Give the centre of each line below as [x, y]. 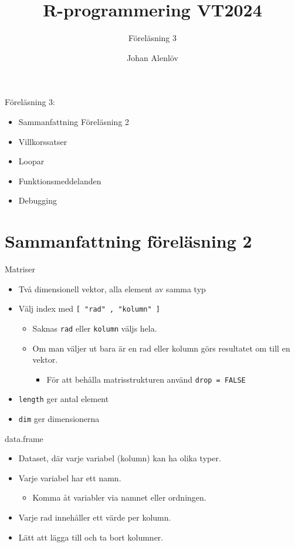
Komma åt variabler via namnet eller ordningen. [119, 497]
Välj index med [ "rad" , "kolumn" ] [89, 308]
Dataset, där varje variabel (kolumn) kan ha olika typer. [120, 458]
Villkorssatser [43, 141]
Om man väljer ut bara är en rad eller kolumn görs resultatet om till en [161, 348]
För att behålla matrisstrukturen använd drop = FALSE [146, 379]
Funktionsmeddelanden [60, 180]
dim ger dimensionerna [59, 418]
